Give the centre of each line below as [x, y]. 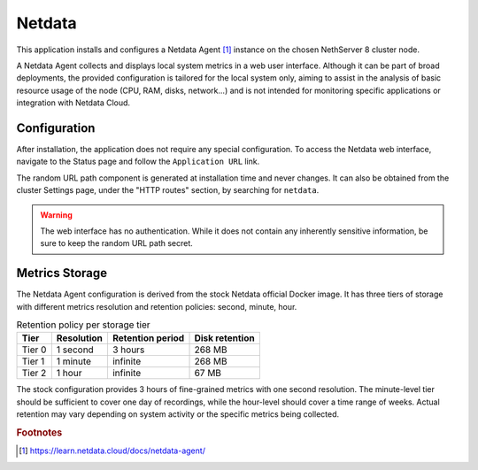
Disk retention [225, 338]
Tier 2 [34, 374]
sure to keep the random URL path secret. [117, 243]
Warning [56, 215]
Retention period [148, 338]
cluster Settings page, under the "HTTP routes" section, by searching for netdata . [168, 190]
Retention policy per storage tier [83, 325]
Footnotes [39, 432]
